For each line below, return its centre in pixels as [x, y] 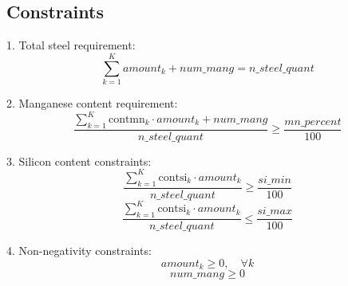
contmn [127, 120]
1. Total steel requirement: [71, 45]
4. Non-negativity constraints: [79, 251]
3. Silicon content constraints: [79, 161]
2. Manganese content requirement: [92, 102]
